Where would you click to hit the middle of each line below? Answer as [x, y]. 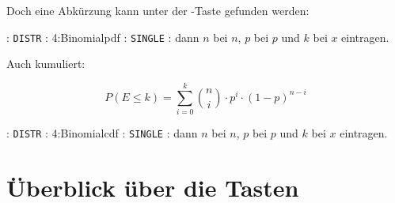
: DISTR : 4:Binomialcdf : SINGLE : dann [102, 132]
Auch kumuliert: [46, 64]
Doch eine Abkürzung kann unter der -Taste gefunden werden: [158, 10]
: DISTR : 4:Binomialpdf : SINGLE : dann [103, 37]
